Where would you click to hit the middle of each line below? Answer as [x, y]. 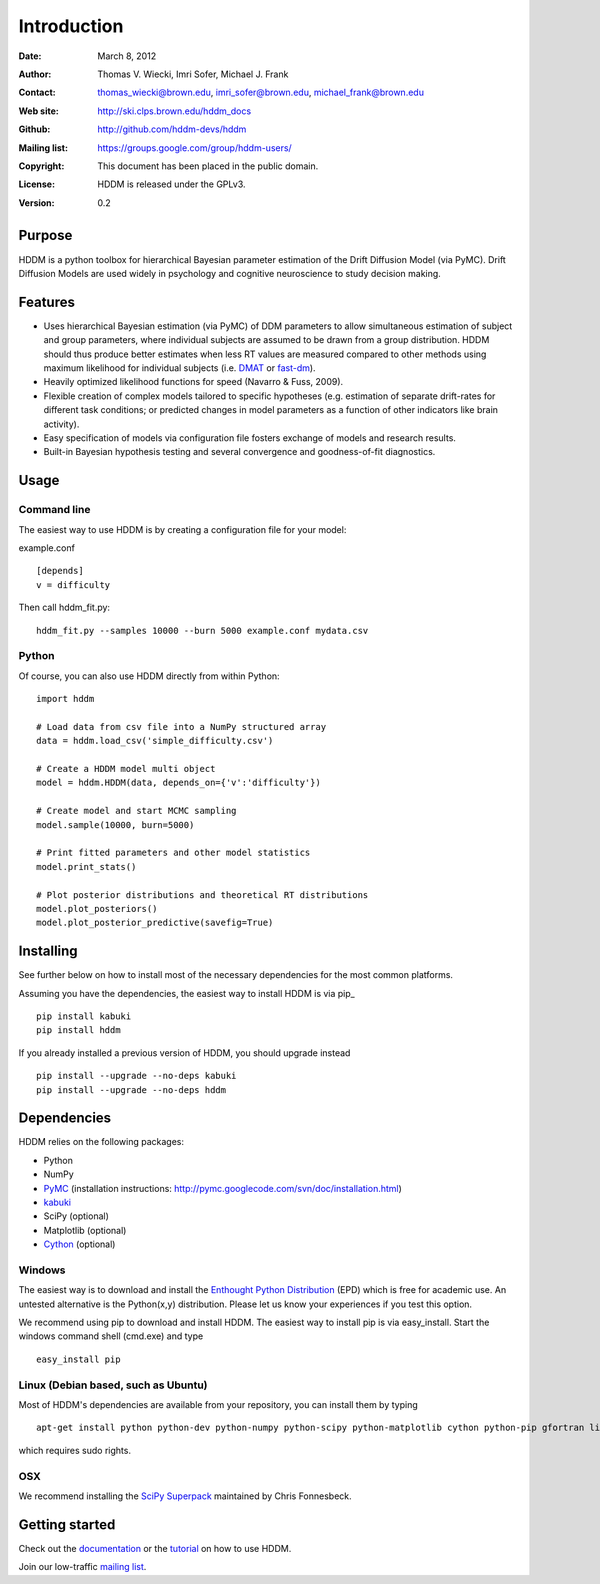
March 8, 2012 [127, 56]
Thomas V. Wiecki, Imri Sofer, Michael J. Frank [193, 74]
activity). [61, 424]
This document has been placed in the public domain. [208, 166]
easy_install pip [78, 1359]
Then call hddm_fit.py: [64, 607]
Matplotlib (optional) [85, 1230]
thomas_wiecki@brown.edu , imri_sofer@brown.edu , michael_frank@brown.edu [261, 92]
